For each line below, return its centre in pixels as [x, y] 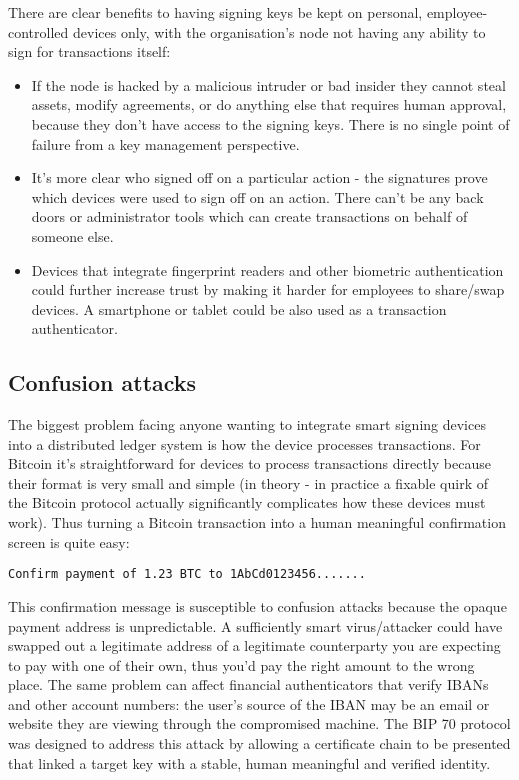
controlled [38, 31]
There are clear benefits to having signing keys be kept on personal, [215, 12]
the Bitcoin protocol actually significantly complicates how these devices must [247, 502]
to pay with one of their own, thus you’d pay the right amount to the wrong [241, 664]
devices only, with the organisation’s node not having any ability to [279, 31]
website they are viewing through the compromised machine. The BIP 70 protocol [259, 723]
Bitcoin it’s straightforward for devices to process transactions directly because [249, 463]
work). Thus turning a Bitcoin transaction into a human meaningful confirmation [257, 522]
